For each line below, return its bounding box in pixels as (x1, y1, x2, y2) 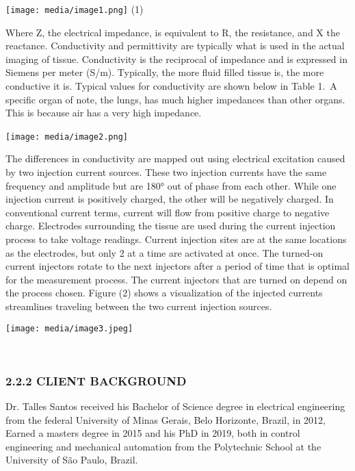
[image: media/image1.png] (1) (5, 2, 144, 16)
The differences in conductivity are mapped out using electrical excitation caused (5, 151, 345, 166)
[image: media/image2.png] (5, 131, 128, 142)
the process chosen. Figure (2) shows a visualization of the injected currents (5, 285, 323, 300)
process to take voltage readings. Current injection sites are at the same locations (5, 232, 347, 246)
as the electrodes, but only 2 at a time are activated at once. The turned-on (5, 245, 324, 259)
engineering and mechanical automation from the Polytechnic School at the (5, 439, 321, 453)
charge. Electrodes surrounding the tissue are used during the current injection (5, 218, 336, 233)
